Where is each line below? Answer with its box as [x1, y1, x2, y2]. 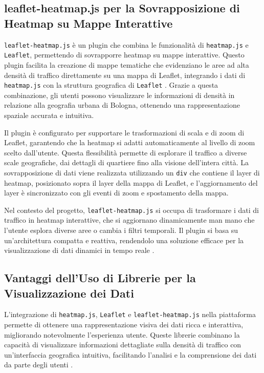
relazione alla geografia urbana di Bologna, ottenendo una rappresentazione [4, 100, 240, 110]
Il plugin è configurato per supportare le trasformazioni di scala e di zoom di [4, 127, 245, 138]
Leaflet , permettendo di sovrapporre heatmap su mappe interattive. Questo [4, 49, 245, 60]
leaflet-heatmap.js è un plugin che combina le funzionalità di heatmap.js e [4, 39, 249, 50]
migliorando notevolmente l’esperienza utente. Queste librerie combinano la [4, 329, 240, 340]
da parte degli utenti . [4, 359, 73, 370]
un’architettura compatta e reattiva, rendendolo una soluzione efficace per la [4, 234, 244, 245]
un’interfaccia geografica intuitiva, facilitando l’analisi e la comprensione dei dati [4, 349, 257, 360]
